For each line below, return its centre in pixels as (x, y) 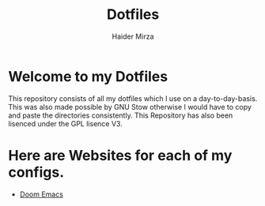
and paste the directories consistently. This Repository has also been (121, 115)
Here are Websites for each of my (120, 155)
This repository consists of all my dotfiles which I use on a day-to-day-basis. (133, 98)
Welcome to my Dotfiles (88, 76)
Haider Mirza (133, 36)
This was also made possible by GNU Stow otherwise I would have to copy (130, 107)
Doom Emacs (41, 194)
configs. (36, 172)
